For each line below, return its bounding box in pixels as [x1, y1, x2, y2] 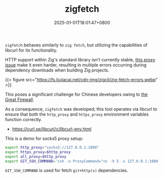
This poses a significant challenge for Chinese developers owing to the [5, 91, 148, 97]
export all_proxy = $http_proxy [5, 154, 67, 159]
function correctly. [5, 116, 42, 122]
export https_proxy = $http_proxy [5, 150, 71, 154]
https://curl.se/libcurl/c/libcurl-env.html [12, 126, 92, 132]
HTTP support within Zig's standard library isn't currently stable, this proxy [5, 56, 155, 62]
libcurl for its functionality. [5, 47, 58, 53]
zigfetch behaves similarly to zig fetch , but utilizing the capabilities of [5, 42, 148, 48]
